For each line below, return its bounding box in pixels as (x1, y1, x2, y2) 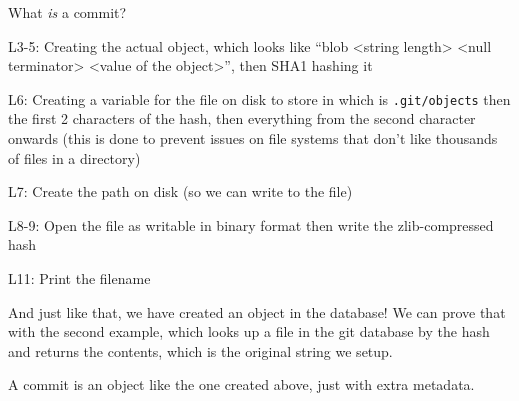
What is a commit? (8, 2, 127, 22)
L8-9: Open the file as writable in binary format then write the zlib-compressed (8, 214, 494, 235)
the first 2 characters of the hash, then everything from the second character (8, 108, 476, 129)
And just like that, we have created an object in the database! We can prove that (8, 301, 506, 322)
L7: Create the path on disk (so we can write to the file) (8, 181, 353, 202)
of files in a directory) (8, 147, 141, 168)
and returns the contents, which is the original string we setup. (8, 340, 393, 361)
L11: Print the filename (8, 268, 151, 288)
